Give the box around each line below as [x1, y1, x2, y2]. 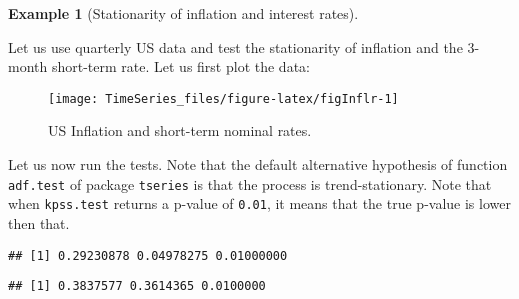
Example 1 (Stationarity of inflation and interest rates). [8, 3, 359, 23]
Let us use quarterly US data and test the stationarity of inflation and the [8, 36, 463, 57]
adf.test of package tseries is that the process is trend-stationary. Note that [8, 173, 492, 194]
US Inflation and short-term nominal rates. [48, 120, 312, 141]
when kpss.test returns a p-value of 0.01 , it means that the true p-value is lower [8, 193, 511, 214]
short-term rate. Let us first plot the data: [51, 56, 310, 77]
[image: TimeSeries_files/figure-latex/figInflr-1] [48, 91, 399, 106]
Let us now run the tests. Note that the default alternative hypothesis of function [8, 154, 508, 175]
